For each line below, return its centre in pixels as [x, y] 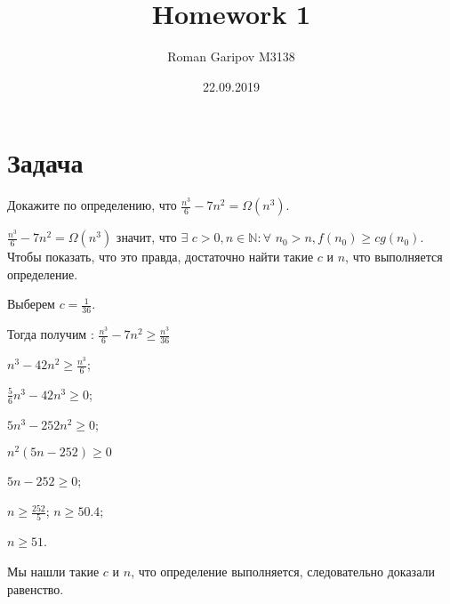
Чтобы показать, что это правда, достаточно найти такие [161, 257]
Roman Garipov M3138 [231, 56]
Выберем [31, 304]
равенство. [36, 588]
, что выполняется [394, 257]
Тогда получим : [51, 334]
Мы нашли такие [53, 571]
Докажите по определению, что [92, 205]
